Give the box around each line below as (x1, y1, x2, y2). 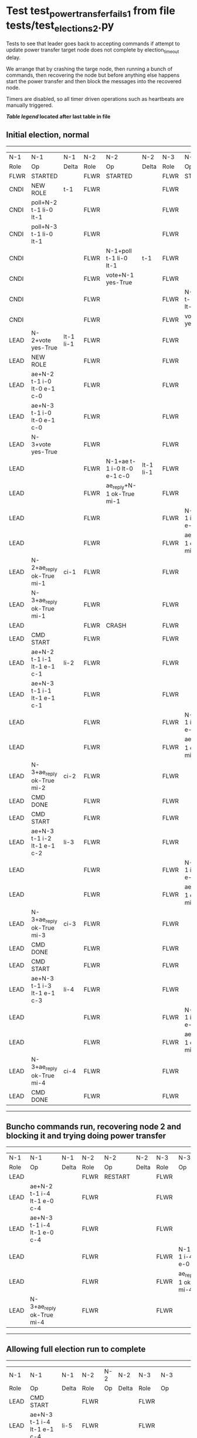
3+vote (31, 440, 51, 448)
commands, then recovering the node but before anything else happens (6, 72, 180, 79)
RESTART (104, 1173, 131, 1181)
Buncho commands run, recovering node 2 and (6, 1122, 182, 1131)
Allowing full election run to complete (6, 1344, 146, 1354)
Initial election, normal (6, 130, 90, 140)
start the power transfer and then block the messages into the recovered (6, 77, 182, 84)
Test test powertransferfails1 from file (6, 4, 176, 19)
